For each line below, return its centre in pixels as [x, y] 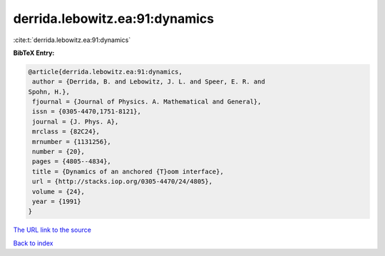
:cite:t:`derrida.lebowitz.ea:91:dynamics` [72, 40]
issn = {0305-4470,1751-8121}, [87, 112]
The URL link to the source [52, 230]
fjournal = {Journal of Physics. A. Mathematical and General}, [147, 102]
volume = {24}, [59, 191]
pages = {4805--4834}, [72, 162]
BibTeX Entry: [34, 53]
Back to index [33, 243]
